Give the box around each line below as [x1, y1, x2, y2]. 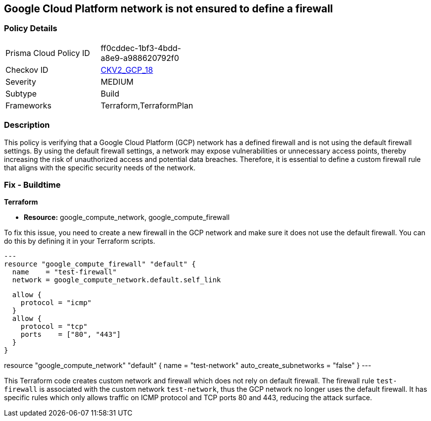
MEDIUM [100, 76, 134, 87]
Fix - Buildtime [4, 179, 61, 190]
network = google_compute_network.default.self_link [12, 276, 221, 284]
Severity [5, 76, 36, 87]
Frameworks [5, 100, 51, 110]
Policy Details [4, 23, 57, 34]
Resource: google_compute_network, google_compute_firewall [24, 213, 230, 222]
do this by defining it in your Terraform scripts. [4, 237, 155, 246]
